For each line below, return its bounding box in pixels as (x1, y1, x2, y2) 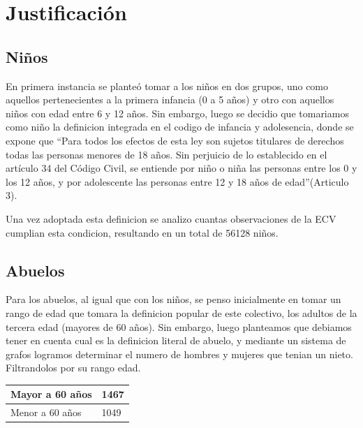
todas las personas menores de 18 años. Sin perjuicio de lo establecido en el (6, 147, 327, 161)
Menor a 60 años (10, 405, 82, 420)
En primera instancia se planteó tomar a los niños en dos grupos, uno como (6, 78, 329, 93)
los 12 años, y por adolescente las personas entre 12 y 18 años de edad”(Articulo (6, 174, 349, 189)
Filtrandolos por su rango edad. (6, 360, 141, 375)
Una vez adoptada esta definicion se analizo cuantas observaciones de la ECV (6, 211, 336, 226)
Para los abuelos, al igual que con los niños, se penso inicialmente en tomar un (6, 292, 341, 307)
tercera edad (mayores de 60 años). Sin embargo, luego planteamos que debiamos (6, 319, 352, 334)
